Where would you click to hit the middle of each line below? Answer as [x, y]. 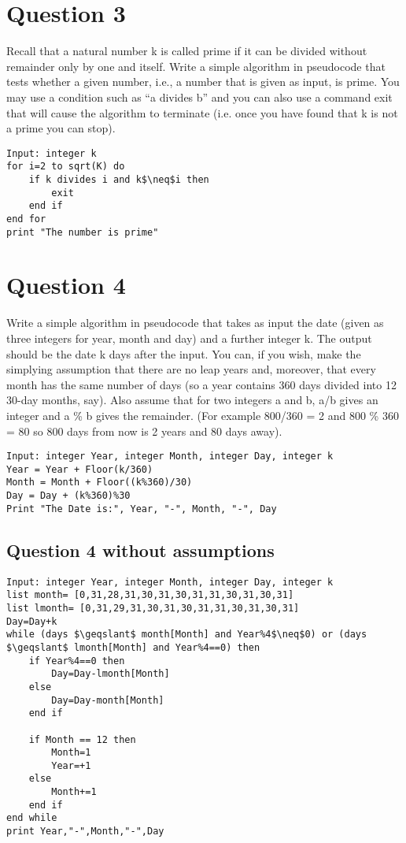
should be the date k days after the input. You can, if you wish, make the [184, 353]
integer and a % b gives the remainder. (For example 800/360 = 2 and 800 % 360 [203, 415]
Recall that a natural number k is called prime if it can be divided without [187, 51]
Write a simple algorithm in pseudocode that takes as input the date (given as [195, 323]
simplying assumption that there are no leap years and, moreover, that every [191, 369]
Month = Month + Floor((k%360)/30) [100, 483]
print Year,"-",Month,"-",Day [85, 832]
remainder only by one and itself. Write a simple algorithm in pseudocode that [196, 66]
